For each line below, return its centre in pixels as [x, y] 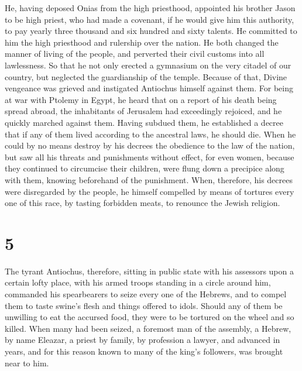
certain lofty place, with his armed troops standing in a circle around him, [138, 282]
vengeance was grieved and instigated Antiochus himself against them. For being [149, 88]
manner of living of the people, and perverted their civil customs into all [135, 54]
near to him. [27, 363]
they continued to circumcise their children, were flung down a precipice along [145, 168]
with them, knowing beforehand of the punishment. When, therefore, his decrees [149, 179]
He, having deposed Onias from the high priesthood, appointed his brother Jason [150, 8]
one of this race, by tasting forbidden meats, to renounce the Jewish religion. [143, 203]
